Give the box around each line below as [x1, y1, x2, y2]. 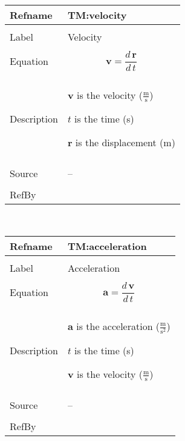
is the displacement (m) [75, 135, 175, 150]
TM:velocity [67, 8, 127, 22]
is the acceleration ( [76, 318, 160, 333]
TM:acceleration [67, 238, 147, 253]
